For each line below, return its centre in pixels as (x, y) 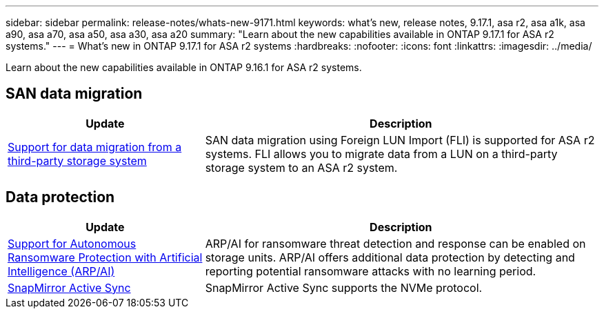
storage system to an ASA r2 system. (301, 167)
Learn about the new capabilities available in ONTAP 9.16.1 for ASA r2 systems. (184, 67)
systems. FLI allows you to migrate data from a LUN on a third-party (381, 154)
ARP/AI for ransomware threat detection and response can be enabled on (395, 243)
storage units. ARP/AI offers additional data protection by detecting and (390, 257)
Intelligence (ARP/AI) (61, 271)
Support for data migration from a (95, 147)
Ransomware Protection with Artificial (105, 257)
